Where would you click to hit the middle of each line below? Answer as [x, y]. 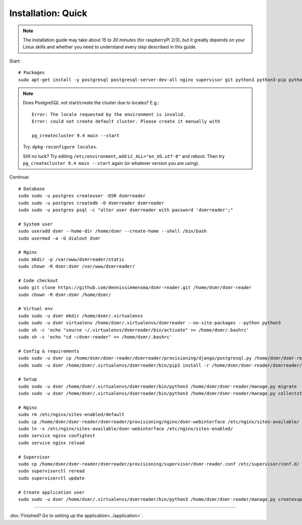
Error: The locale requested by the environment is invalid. [109, 114]
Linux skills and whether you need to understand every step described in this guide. [110, 47]
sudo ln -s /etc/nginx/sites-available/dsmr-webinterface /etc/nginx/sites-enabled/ [126, 429]
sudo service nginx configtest [57, 436]
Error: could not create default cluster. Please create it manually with [126, 122]
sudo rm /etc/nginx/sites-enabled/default [71, 415]
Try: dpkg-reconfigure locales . [60, 147]
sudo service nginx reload [52, 443]
